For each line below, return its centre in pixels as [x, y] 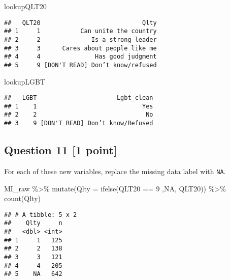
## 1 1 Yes [79, 106]
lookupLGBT [25, 81]
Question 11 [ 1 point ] [61, 150]
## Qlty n [33, 223]
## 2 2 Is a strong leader [80, 39]
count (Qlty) [22, 198]
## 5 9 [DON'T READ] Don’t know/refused [80, 65]
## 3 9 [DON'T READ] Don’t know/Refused [79, 123]
